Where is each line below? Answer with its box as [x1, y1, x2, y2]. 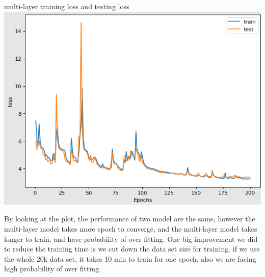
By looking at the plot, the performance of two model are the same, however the [4, 213, 255, 224]
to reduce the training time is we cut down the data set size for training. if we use [4, 243, 260, 254]
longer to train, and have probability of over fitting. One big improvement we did [4, 233, 258, 244]
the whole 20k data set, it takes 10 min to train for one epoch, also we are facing [4, 253, 256, 264]
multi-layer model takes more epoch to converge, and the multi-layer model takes [4, 223, 257, 234]
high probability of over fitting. [4, 263, 101, 274]
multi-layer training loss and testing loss [4, 1, 129, 11]
